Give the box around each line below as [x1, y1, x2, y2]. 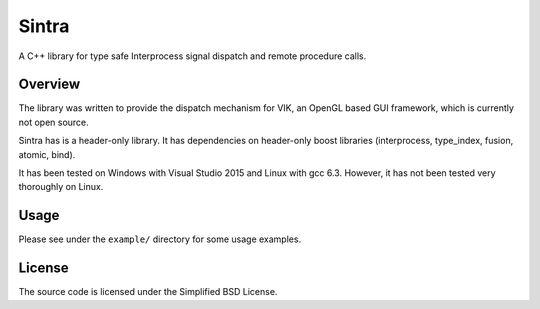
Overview [18, 76, 81, 93]
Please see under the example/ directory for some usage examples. [18, 233, 302, 245]
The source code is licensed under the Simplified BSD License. [18, 286, 278, 298]
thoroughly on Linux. [18, 181, 104, 193]
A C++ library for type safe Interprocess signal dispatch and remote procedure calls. [18, 50, 367, 62]
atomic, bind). [18, 148, 76, 160]
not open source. [18, 116, 89, 128]
